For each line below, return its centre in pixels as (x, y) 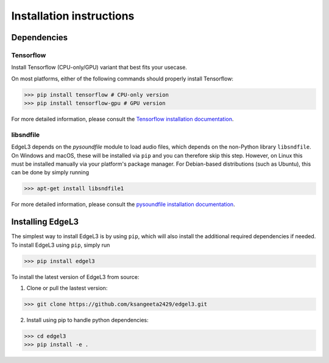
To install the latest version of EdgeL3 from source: (75, 277)
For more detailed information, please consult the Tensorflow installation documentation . (122, 119)
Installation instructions (73, 16)
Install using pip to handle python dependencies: (87, 320)
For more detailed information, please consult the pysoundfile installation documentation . (123, 205)
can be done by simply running (50, 172)
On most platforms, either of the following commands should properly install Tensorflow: (122, 79)
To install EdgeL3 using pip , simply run (61, 245)
